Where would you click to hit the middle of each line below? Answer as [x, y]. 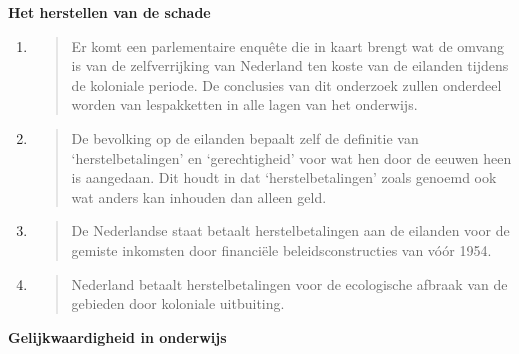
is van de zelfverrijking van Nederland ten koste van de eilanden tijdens [290, 65]
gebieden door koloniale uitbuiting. [178, 303]
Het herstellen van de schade [109, 12]
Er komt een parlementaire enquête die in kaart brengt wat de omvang [288, 45]
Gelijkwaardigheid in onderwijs [117, 336]
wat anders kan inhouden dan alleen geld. [199, 196]
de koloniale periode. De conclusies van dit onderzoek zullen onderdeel [286, 84]
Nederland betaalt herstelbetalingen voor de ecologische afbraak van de [289, 283]
